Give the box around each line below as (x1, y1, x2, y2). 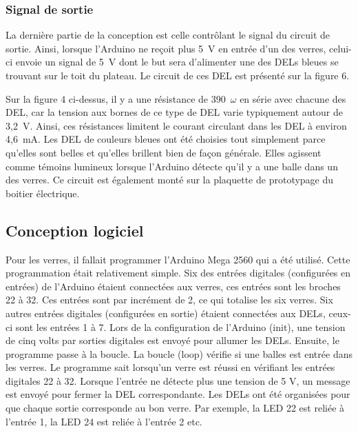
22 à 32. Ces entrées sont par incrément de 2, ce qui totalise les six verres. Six (6, 292, 333, 307)
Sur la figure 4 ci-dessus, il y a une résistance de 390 (6, 91, 226, 105)
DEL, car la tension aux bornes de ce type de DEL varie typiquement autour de (6, 105, 343, 119)
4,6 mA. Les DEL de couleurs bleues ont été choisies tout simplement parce (6, 132, 326, 146)
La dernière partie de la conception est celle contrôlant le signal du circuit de (6, 28, 330, 42)
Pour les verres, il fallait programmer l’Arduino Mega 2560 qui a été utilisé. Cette (6, 252, 350, 266)
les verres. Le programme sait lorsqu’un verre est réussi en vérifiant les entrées (6, 360, 335, 374)
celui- (329, 41, 352, 55)
